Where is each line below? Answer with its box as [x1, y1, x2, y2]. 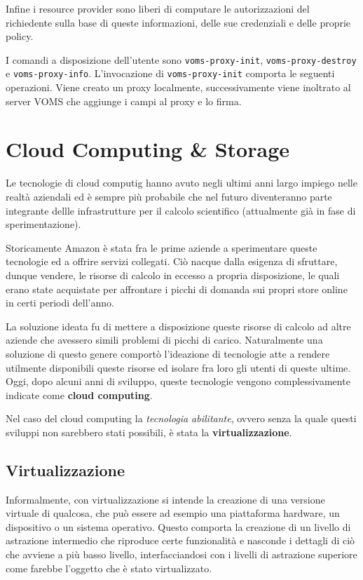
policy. [6, 29, 34, 43]
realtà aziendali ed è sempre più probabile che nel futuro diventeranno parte [6, 189, 332, 203]
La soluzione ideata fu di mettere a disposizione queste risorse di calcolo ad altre [6, 318, 351, 333]
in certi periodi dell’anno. [6, 295, 114, 310]
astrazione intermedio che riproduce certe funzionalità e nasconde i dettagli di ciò [6, 533, 355, 548]
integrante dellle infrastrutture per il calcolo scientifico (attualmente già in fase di [6, 203, 356, 217]
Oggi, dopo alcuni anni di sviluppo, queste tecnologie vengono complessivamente [6, 374, 350, 389]
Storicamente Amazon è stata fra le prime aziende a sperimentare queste [6, 240, 317, 255]
